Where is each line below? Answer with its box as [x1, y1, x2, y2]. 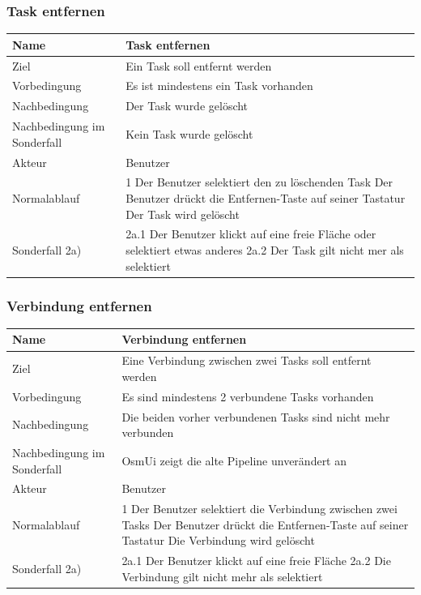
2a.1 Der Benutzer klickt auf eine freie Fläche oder [125, 225, 376, 242]
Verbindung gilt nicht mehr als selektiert [121, 567, 323, 584]
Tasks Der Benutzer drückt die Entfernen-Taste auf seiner [121, 516, 409, 533]
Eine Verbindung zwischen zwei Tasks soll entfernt [121, 352, 372, 369]
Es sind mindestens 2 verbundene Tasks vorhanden [121, 387, 374, 405]
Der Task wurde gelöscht [125, 97, 249, 114]
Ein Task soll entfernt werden [125, 57, 272, 74]
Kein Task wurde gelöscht [125, 125, 253, 142]
